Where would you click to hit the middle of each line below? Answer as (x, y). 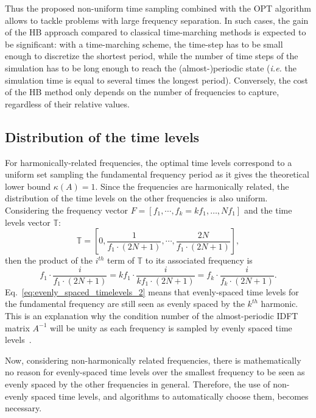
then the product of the (49, 260)
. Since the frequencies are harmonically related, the (192, 186)
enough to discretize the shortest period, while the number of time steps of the (152, 56)
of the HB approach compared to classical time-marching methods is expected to (156, 32)
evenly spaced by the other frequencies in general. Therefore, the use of (138, 384)
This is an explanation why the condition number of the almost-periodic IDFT (152, 315)
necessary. (23, 408)
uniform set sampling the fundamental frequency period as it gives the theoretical (157, 174)
